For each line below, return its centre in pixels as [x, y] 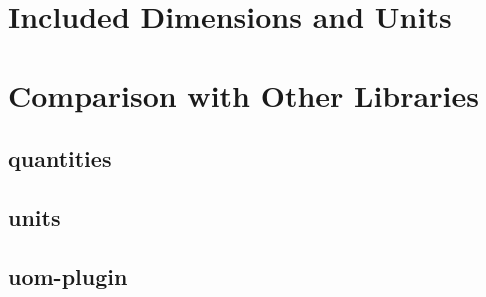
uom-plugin [68, 275]
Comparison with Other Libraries [243, 94]
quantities [60, 158]
